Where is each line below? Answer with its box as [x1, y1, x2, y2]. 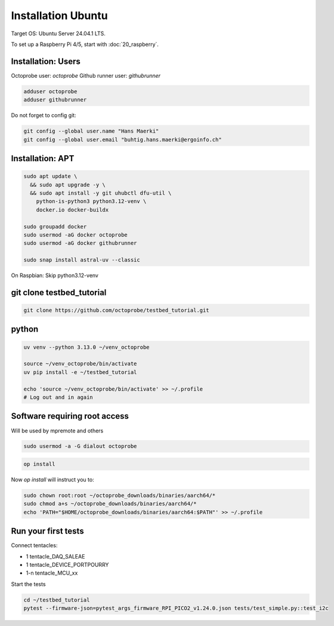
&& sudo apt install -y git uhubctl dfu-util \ [30, 189, 172, 197]
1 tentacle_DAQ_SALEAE [26, 553, 85, 560]
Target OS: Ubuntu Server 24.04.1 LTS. [11, 30, 106, 37]
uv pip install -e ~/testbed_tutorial [23, 369, 137, 376]
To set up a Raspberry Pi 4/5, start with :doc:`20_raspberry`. [11, 41, 159, 48]
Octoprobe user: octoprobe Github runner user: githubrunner [11, 72, 161, 79]
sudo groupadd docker [23, 223, 87, 230]
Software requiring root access [11, 411, 129, 421]
